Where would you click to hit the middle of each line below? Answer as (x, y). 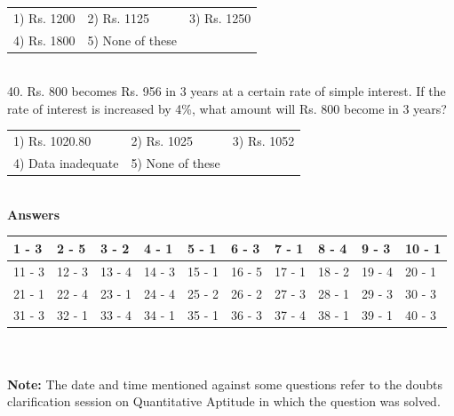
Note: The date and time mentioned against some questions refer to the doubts (225, 384)
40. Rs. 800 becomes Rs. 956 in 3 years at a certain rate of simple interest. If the (227, 91)
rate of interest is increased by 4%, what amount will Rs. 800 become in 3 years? (227, 108)
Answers (34, 214)
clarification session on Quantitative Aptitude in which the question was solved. (224, 401)
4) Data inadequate (66, 163)
